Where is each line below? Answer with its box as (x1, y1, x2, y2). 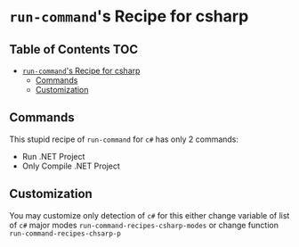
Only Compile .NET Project (21, 161, 120, 171)
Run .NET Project (21, 151, 85, 161)
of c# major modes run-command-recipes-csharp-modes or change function (9, 219, 279, 230)
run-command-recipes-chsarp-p (9, 229, 122, 238)
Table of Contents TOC (9, 42, 139, 57)
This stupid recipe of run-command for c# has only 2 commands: (9, 134, 238, 144)
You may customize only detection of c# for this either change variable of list (9, 210, 290, 220)
